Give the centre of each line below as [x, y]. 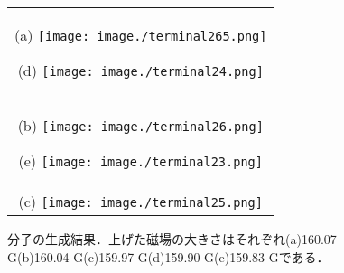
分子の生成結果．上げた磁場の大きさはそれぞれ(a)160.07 [172, 239]
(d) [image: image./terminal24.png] [140, 70]
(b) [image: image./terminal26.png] [140, 125]
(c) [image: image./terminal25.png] [140, 201]
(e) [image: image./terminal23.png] [140, 160]
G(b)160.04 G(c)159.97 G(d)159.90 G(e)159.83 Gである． [168, 256]
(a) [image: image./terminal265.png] [141, 35]
